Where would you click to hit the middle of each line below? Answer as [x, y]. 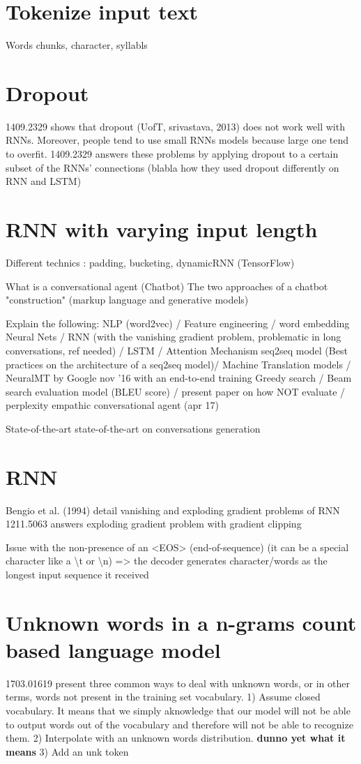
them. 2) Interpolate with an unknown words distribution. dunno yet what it [176, 738]
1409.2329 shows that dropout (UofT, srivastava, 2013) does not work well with [175, 126]
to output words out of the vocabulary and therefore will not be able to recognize [179, 724]
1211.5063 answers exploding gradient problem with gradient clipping [154, 524]
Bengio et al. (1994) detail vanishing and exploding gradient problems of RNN [173, 510]
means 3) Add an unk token [67, 751]
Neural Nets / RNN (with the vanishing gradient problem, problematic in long [174, 337]
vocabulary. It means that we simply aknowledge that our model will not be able [178, 711]
